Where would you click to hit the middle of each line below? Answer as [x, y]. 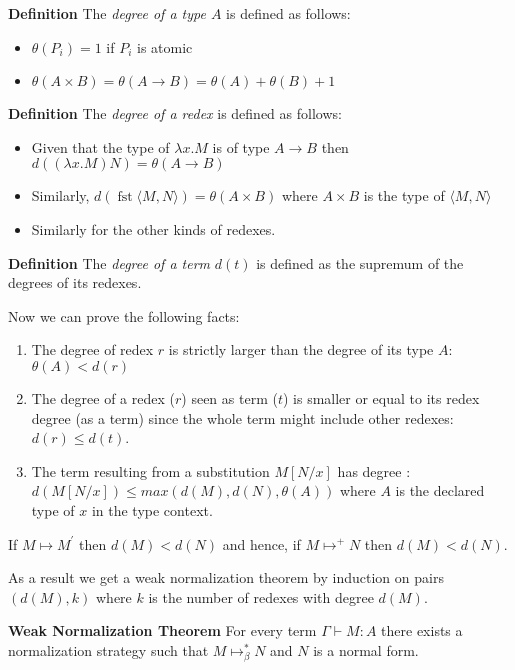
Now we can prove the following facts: [124, 315]
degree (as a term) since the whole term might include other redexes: [242, 417]
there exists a [422, 630]
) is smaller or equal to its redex [381, 397]
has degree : [374, 470]
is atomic [165, 46]
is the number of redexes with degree [261, 596]
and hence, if [261, 543]
